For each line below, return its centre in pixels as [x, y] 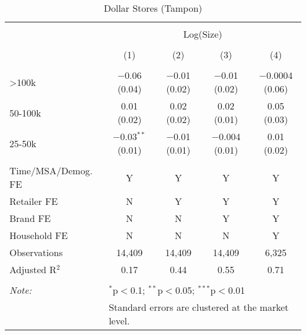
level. [119, 321]
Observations [36, 252]
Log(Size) [203, 34]
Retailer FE [34, 201]
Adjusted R [33, 269]
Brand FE [30, 218]
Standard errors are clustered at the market [199, 307]
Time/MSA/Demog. [51, 170]
